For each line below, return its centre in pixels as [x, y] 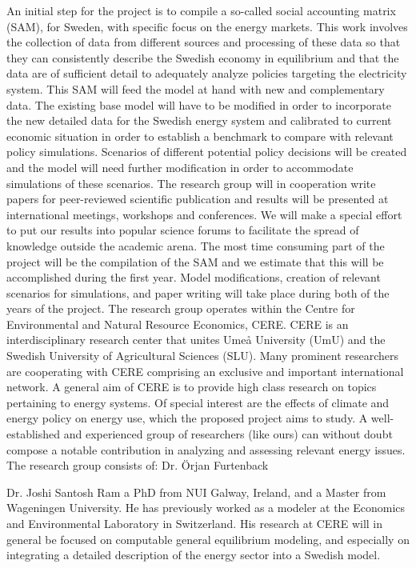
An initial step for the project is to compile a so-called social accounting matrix [201, 10]
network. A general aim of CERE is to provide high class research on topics [192, 387]
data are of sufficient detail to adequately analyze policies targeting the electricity [207, 73]
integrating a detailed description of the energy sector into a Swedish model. [194, 555]
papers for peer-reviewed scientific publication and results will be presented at [198, 199]
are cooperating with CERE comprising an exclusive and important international [205, 371]
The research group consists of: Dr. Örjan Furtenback [138, 465]
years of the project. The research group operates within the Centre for [181, 308]
